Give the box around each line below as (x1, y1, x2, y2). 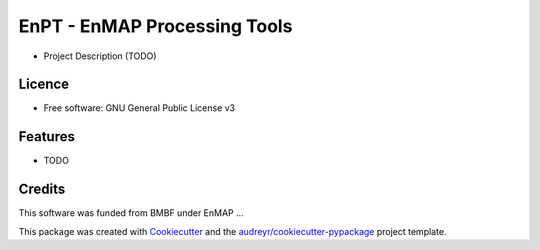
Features (18, 128, 75, 145)
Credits (18, 181, 66, 198)
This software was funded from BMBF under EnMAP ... (18, 207, 244, 219)
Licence (18, 76, 70, 93)
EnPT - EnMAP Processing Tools (18, 15, 293, 37)
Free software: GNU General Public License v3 (43, 102, 236, 114)
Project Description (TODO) (43, 50, 157, 62)
